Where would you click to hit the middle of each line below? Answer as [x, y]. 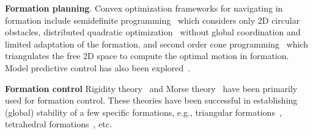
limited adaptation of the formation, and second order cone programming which [157, 44]
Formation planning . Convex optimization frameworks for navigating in [144, 8]
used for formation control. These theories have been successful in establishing [151, 100]
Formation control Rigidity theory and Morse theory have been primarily [151, 88]
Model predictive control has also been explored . [98, 67]
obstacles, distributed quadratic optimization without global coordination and [153, 32]
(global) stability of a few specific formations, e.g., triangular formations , [143, 112]
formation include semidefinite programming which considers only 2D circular [153, 20]
